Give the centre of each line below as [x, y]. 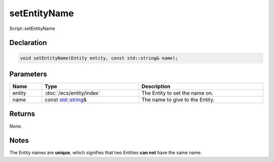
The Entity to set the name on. [177, 93]
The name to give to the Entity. [178, 100]
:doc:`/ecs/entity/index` [73, 93]
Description [156, 86]
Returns [22, 114]
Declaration [28, 43]
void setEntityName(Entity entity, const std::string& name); [99, 58]
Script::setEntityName [32, 28]
